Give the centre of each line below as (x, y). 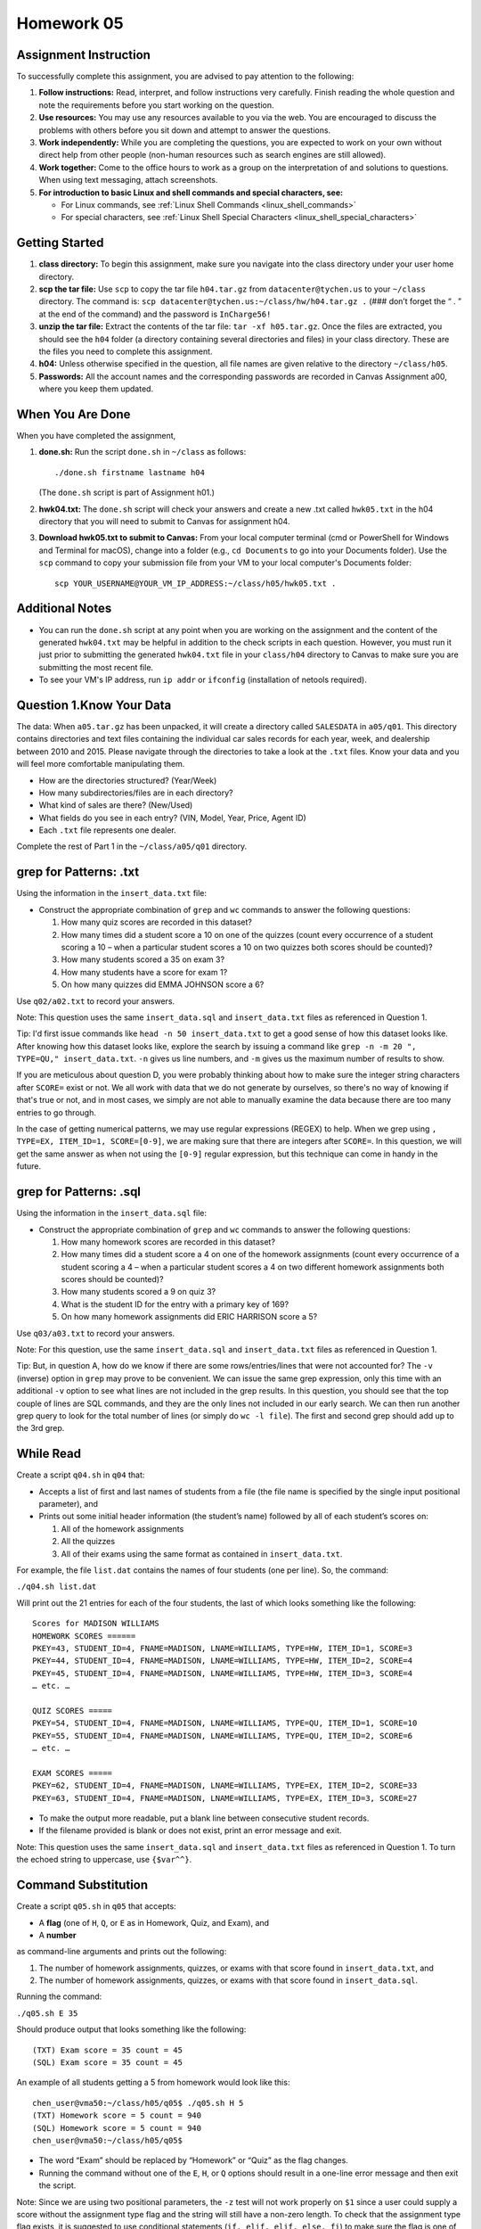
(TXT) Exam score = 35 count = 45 (107, 2050)
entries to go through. (57, 1112)
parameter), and (68, 1504)
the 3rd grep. (41, 1428)
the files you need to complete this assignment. (126, 351)
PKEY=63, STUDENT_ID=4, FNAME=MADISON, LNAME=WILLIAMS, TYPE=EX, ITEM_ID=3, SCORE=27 (225, 1798)
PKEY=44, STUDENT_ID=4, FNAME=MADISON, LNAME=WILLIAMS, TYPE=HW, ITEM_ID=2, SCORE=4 (223, 1661)
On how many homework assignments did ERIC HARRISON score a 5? (189, 1317)
